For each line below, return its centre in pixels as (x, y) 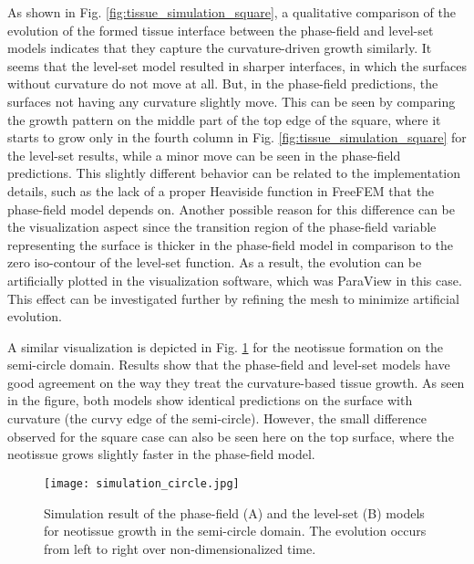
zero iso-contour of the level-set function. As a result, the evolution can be (215, 262)
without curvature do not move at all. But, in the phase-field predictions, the (223, 84)
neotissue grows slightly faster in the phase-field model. (161, 454)
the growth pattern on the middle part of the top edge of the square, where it (224, 119)
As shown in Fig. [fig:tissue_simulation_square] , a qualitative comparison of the (232, 12)
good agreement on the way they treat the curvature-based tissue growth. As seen (236, 382)
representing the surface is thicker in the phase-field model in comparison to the (231, 244)
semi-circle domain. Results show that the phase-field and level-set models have (229, 365)
